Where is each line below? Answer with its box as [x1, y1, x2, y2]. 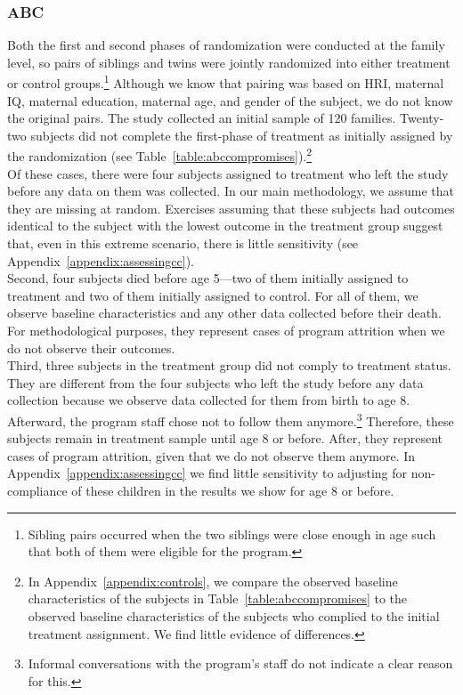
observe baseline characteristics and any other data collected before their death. [7, 303, 442, 322]
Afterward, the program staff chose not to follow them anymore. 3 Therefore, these [7, 409, 454, 430]
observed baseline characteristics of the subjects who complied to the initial [28, 607, 440, 625]
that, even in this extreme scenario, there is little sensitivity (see [7, 234, 359, 253]
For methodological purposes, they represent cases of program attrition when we [7, 321, 445, 340]
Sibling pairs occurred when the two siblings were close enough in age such [28, 524, 436, 543]
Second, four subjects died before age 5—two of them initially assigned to [7, 269, 409, 287]
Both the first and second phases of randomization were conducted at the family [7, 36, 445, 54]
